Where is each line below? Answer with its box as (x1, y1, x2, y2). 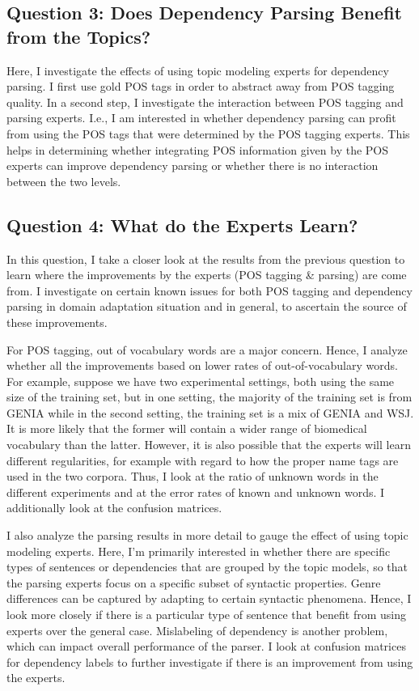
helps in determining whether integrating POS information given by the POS (6, 141, 389, 158)
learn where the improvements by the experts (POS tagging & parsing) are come (6, 266, 407, 283)
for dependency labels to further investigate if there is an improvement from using (6, 653, 413, 670)
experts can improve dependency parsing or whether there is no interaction (6, 157, 379, 174)
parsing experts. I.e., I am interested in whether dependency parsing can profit (6, 109, 396, 126)
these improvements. (6, 313, 108, 330)
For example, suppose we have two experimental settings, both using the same (6, 372, 395, 389)
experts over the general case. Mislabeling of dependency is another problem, (6, 621, 388, 638)
